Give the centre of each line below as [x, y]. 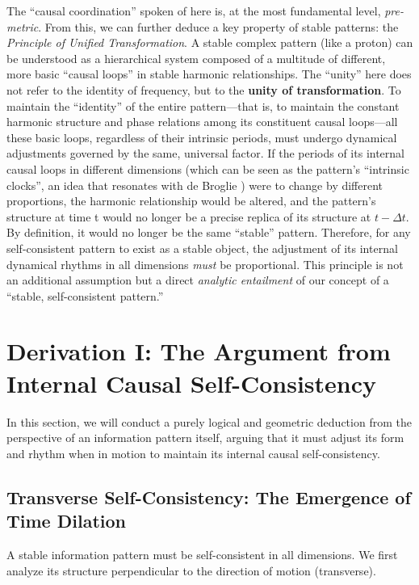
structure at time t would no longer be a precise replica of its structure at [189, 216]
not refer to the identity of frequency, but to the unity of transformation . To [204, 89]
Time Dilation [66, 521]
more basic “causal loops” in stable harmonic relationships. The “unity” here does [209, 74]
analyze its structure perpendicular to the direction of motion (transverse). [191, 570]
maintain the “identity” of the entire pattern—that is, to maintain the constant [203, 105]
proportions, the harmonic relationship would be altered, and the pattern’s [191, 201]
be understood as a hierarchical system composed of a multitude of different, [196, 58]
